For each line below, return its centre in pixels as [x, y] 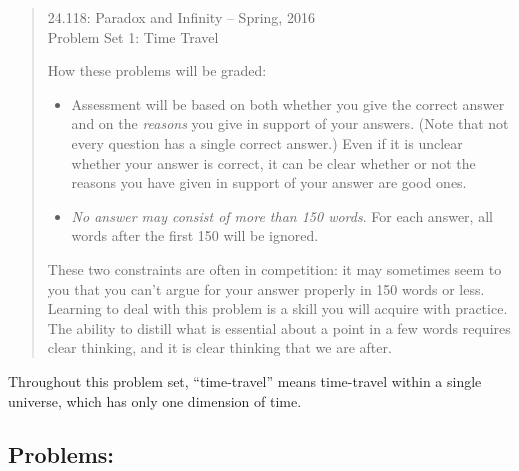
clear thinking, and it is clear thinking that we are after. [219, 347]
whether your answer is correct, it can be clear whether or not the [273, 162]
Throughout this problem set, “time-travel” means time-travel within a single [245, 380]
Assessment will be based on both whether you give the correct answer [288, 103]
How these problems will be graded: [157, 70]
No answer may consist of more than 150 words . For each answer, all [282, 215]
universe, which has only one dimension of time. [155, 400]
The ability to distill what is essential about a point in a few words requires [279, 327]
